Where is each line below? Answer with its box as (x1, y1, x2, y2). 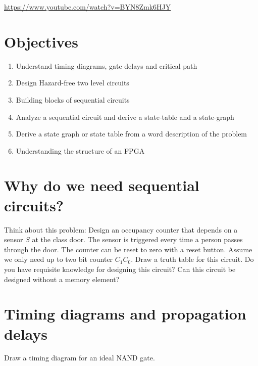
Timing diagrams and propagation (4, 303, 246, 324)
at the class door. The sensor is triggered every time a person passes (32, 234, 243, 245)
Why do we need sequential (4, 175, 199, 196)
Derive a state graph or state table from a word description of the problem (16, 128, 247, 139)
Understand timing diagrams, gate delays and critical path (16, 60, 197, 71)
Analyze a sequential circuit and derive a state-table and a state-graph (16, 111, 234, 122)
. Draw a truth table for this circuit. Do (131, 254, 254, 264)
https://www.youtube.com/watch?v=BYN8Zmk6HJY (4, 2, 171, 12)
